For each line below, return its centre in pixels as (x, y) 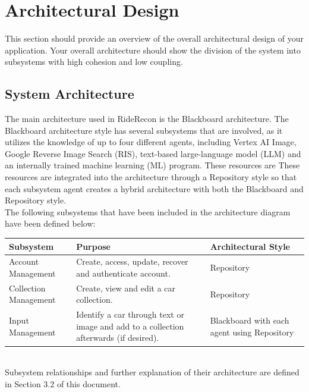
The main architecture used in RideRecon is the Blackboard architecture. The (147, 119)
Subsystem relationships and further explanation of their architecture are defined (152, 372)
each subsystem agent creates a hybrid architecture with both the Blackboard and (154, 188)
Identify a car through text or (130, 314)
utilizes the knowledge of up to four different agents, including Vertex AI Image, (151, 142)
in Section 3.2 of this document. (63, 383)
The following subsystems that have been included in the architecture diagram (148, 211)
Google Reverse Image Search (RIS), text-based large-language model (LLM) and (153, 153)
